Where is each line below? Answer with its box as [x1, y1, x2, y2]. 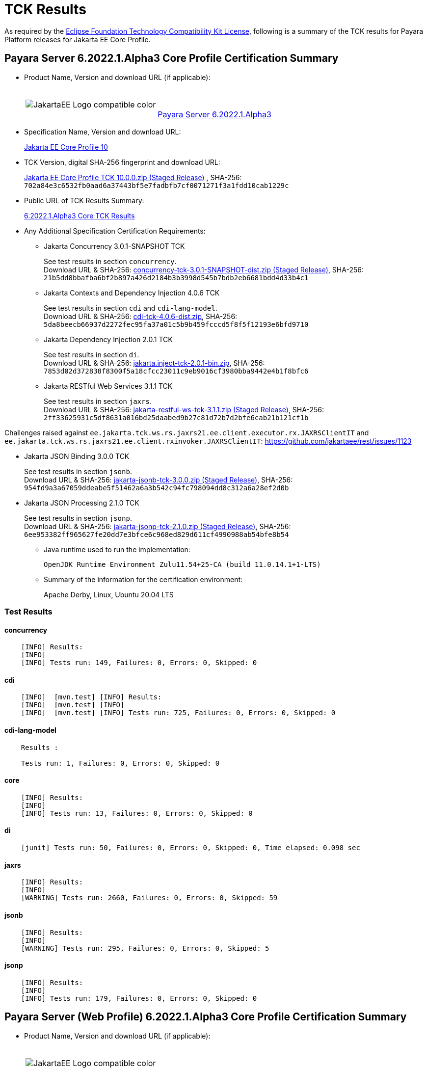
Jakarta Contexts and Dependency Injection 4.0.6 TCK [44, 288, 220, 297]
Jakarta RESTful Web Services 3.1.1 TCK [44, 381, 173, 390]
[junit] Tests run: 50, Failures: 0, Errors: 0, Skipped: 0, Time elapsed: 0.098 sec [21, 844, 360, 852]
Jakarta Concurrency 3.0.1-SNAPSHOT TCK [44, 241, 185, 250]
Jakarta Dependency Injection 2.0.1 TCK [44, 335, 173, 344]
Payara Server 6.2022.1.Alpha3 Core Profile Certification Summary [4, 52, 339, 65]
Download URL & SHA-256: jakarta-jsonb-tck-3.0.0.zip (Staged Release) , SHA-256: [24, 475, 293, 484]
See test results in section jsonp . [24, 513, 132, 522]
